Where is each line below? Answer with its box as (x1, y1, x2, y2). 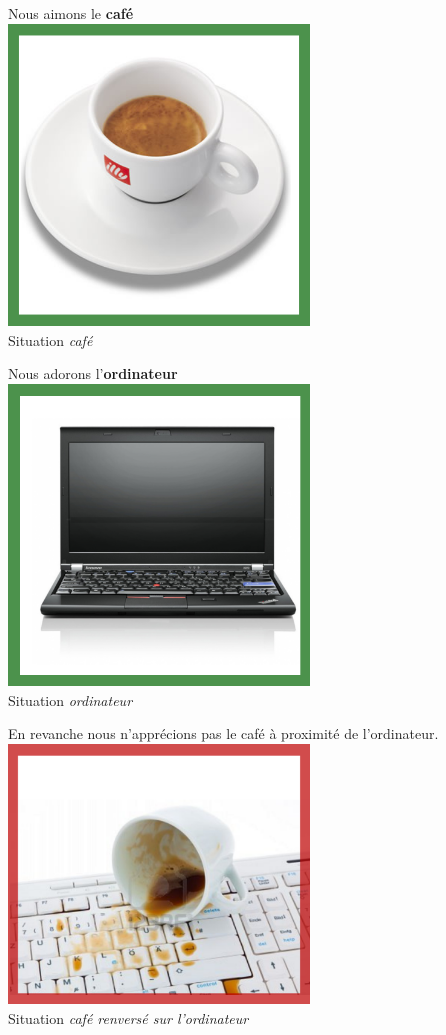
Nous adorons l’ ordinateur (8, 363, 178, 384)
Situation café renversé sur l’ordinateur (8, 1007, 249, 1028)
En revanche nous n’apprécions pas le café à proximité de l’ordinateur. (8, 723, 439, 744)
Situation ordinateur (8, 689, 133, 710)
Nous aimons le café (8, 3, 134, 23)
